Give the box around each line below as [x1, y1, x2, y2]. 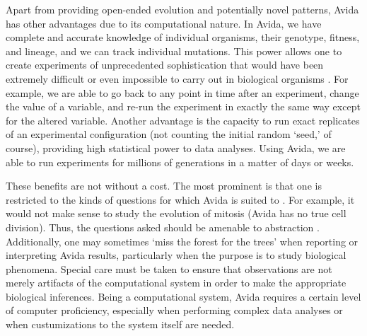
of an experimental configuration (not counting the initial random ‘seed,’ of [6, 127, 332, 141]
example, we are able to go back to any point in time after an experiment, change [6, 85, 359, 100]
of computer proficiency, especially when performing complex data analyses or [6, 303, 343, 318]
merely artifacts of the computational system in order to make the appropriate [6, 275, 346, 290]
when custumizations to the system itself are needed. [6, 317, 235, 332]
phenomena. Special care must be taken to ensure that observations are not [6, 261, 332, 276]
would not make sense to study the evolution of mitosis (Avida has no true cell [6, 206, 346, 221]
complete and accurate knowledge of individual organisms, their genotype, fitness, [6, 30, 360, 45]
